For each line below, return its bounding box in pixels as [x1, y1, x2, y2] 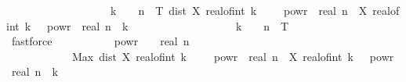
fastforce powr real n [11, 33, 190, 49]
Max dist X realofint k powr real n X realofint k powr [71, 48, 394, 64]
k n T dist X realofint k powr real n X [110, 2, 368, 18]
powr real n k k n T [47, 17, 289, 34]
